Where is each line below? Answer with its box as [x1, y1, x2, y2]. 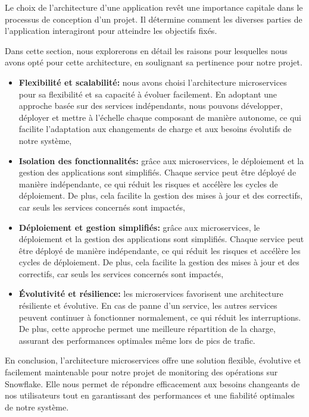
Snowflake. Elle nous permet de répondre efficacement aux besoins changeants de [5, 377, 300, 390]
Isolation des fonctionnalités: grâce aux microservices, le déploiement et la [18, 154, 304, 167]
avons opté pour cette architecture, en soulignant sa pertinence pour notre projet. [5, 56, 302, 68]
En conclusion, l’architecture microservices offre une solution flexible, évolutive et [5, 354, 301, 366]
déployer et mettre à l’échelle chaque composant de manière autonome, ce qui [18, 111, 301, 123]
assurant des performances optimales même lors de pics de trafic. [18, 334, 255, 346]
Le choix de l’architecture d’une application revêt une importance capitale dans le [5, 1, 303, 13]
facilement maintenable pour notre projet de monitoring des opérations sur [5, 366, 278, 378]
